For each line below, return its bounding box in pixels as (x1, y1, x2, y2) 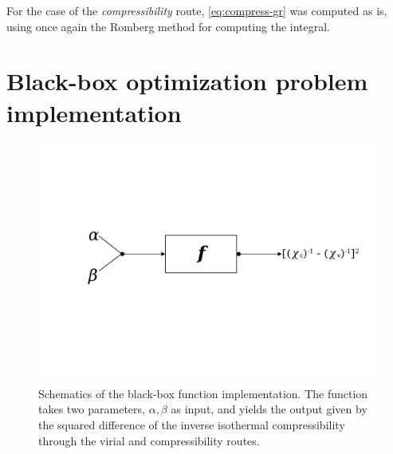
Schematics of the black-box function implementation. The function (38, 385, 368, 401)
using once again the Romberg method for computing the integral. (6, 18, 331, 34)
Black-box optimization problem (6, 65, 368, 97)
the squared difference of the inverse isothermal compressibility (38, 416, 345, 433)
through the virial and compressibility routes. (38, 432, 260, 448)
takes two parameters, (38, 401, 145, 417)
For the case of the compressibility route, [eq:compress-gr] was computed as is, (6, 2, 387, 18)
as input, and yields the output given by (171, 401, 367, 417)
